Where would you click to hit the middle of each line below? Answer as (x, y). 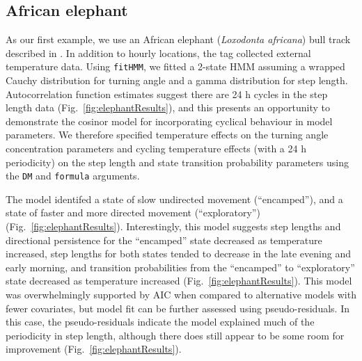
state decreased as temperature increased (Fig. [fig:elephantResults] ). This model (179, 281)
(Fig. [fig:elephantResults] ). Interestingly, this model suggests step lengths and (173, 226)
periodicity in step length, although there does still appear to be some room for (175, 335)
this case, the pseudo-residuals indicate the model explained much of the (160, 322)
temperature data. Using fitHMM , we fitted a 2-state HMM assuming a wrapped (175, 66)
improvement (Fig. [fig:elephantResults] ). (94, 349)
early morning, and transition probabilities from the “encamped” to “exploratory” (180, 267)
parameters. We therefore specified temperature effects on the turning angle (167, 135)
